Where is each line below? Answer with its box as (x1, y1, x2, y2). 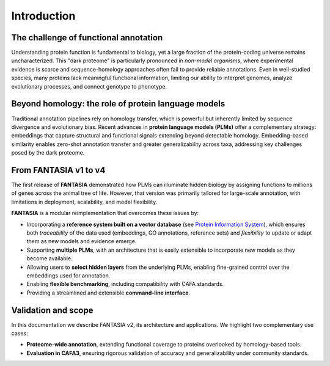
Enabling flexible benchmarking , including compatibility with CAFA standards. (26, 280, 224, 288)
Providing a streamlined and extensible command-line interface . (26, 289, 191, 296)
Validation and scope (11, 305, 94, 315)
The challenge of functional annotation (11, 32, 163, 43)
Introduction (11, 9, 76, 23)
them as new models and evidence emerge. (26, 238, 137, 245)
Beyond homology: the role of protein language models (11, 98, 226, 109)
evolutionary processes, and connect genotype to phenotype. (11, 82, 167, 90)
